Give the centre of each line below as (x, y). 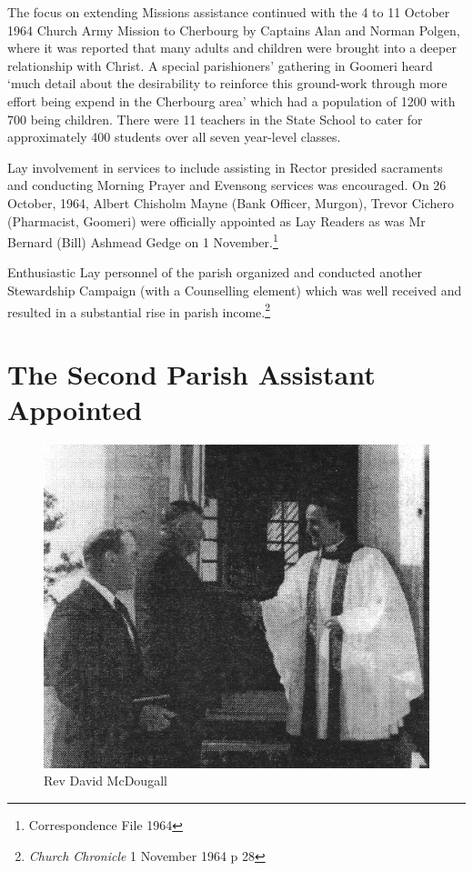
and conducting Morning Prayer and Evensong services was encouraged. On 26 (227, 185)
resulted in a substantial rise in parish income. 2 (139, 310)
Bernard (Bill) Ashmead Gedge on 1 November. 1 (143, 240)
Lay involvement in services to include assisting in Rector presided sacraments (225, 167)
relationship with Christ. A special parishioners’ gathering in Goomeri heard (220, 65)
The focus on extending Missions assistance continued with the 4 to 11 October (229, 12)
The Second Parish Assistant (191, 374)
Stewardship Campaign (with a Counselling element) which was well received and (235, 290)
